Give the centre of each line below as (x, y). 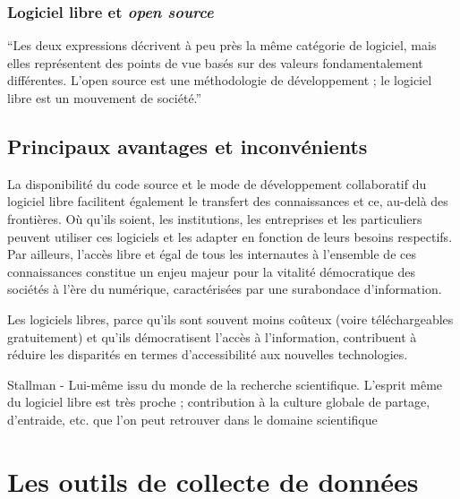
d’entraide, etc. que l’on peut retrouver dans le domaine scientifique (192, 419)
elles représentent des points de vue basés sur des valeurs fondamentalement (215, 62)
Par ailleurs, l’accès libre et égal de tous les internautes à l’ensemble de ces (212, 254)
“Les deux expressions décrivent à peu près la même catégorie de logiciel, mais (222, 45)
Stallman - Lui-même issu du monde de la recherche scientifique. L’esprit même (225, 384)
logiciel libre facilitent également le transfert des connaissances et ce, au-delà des (228, 201)
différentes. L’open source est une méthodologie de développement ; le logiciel (220, 80)
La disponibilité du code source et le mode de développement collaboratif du (217, 183)
